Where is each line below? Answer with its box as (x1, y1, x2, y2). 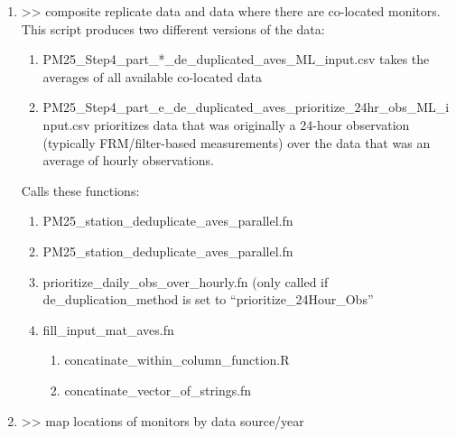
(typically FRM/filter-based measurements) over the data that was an (42, 133, 431, 152)
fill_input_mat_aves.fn (42, 320, 174, 339)
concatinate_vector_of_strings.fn (64, 380, 252, 399)
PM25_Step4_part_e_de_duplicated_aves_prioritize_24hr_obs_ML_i (42, 98, 450, 116)
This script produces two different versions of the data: (21, 19, 325, 38)
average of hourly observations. (42, 151, 214, 170)
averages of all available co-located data (42, 67, 262, 86)
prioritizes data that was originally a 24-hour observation (94, 115, 410, 134)
